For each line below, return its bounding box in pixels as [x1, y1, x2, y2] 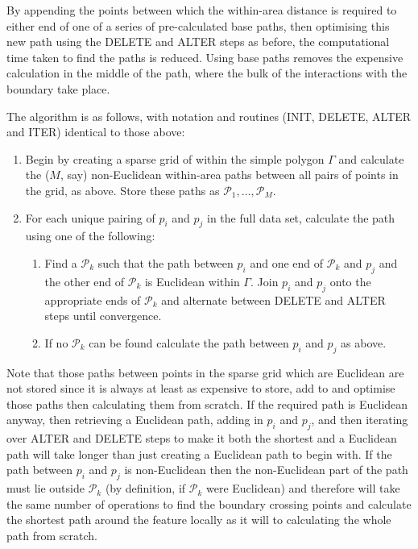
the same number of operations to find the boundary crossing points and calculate [6, 495, 412, 512]
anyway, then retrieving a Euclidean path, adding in [6, 411, 263, 428]
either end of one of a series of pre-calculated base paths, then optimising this [6, 17, 390, 34]
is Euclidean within [144, 272, 240, 289]
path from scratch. [6, 526, 97, 543]
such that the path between [97, 254, 234, 271]
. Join [250, 272, 279, 289]
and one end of [250, 254, 324, 271]
